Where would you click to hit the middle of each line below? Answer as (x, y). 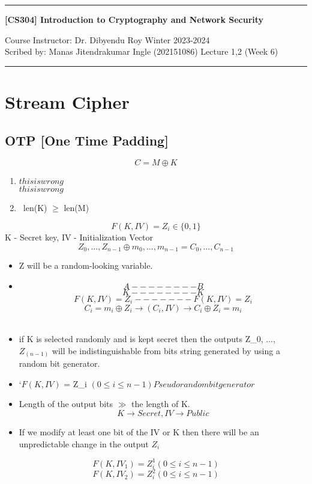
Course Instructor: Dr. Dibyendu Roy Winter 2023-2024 (107, 39)
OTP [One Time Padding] (87, 140)
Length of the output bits (66, 404)
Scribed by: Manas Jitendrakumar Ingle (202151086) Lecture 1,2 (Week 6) (142, 51)
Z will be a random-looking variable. (86, 265)
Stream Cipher (67, 101)
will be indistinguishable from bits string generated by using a (166, 350)
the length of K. (161, 404)
